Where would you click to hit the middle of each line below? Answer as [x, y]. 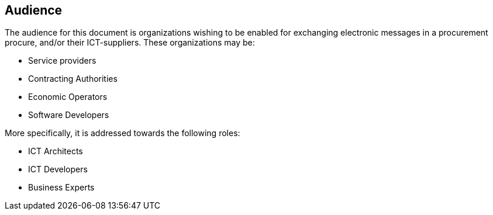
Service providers [62, 61]
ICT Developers [58, 169]
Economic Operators [68, 97]
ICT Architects [56, 151]
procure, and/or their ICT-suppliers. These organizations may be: [130, 43]
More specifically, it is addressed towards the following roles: [123, 133]
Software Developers [69, 115]
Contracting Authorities [73, 79]
